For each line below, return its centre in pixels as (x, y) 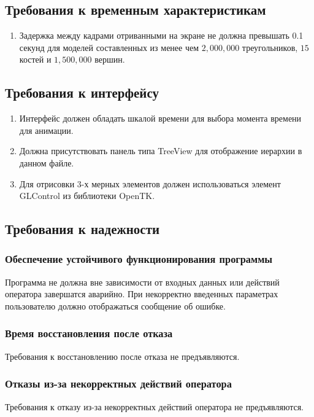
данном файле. (47, 162)
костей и (35, 59)
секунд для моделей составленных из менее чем (109, 47)
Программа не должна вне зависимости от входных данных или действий (142, 282)
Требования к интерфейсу (82, 92)
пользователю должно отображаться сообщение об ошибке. (115, 306)
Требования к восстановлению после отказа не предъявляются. (122, 356)
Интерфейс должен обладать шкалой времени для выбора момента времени (160, 118)
